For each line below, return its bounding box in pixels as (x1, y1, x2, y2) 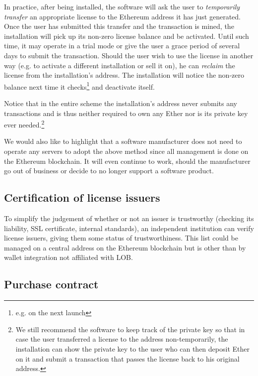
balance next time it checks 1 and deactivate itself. (4, 80, 155, 92)
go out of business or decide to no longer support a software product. (4, 165, 214, 176)
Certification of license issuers (4, 190, 160, 205)
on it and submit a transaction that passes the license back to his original (15, 353, 240, 364)
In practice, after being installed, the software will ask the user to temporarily (4, 1, 240, 11)
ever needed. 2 (4, 118, 45, 129)
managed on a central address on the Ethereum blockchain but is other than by (4, 242, 246, 252)
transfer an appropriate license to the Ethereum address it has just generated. (4, 11, 241, 21)
